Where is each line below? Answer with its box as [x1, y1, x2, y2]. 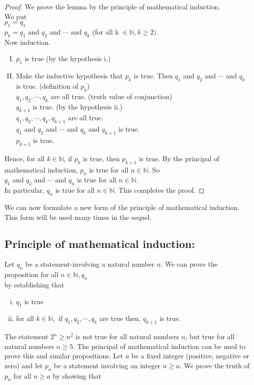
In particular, [4, 185, 45, 195]
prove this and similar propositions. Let [4, 350, 123, 361]
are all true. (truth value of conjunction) [51, 91, 172, 101]
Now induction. [4, 36, 51, 47]
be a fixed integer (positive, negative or [131, 350, 250, 361]
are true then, [99, 313, 141, 323]
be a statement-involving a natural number [25, 259, 155, 269]
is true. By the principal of [139, 153, 220, 163]
